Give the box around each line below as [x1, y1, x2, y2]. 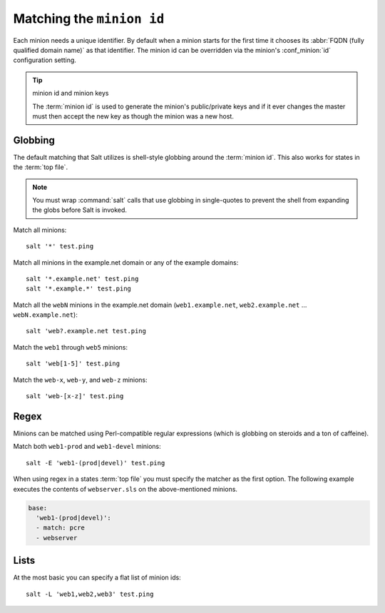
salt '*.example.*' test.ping [26, 285, 132, 293]
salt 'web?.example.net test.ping [26, 327, 146, 335]
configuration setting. [13, 56, 76, 64]
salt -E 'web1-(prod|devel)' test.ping [26, 459, 165, 467]
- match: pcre [36, 524, 86, 532]
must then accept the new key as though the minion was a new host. [32, 111, 235, 121]
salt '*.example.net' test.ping [26, 275, 139, 283]
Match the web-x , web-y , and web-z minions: [13, 375, 148, 384]
